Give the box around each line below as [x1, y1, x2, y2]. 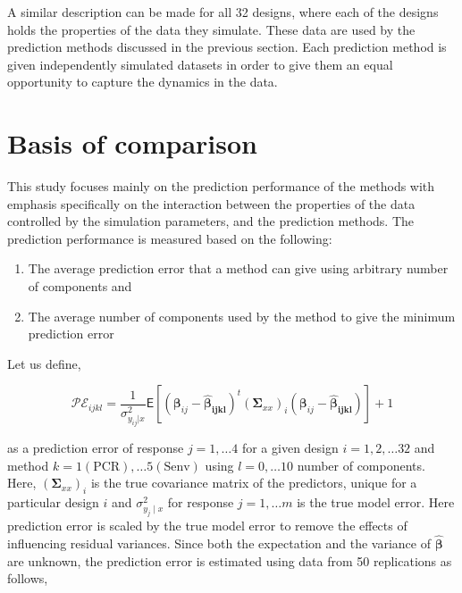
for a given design [241, 438, 339, 457]
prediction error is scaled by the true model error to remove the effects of [7, 516, 407, 535]
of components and [28, 277, 132, 296]
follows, [7, 569, 48, 588]
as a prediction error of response [7, 438, 184, 457]
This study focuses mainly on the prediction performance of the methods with [7, 177, 435, 196]
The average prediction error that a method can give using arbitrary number [28, 259, 449, 278]
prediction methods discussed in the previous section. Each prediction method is [7, 38, 447, 56]
